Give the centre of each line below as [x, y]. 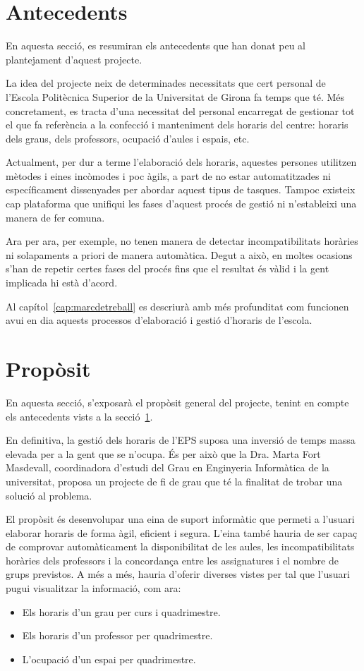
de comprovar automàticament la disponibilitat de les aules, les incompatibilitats [180, 546]
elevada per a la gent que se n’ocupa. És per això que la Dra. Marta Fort [163, 453]
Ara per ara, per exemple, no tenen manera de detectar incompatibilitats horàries [182, 241]
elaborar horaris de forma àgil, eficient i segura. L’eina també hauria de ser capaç [182, 532]
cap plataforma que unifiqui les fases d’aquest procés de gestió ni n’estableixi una [181, 204]
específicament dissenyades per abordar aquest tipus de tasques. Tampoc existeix [181, 189]
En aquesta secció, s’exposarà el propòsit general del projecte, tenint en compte [177, 402]
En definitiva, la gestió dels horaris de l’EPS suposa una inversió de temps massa [181, 440]
